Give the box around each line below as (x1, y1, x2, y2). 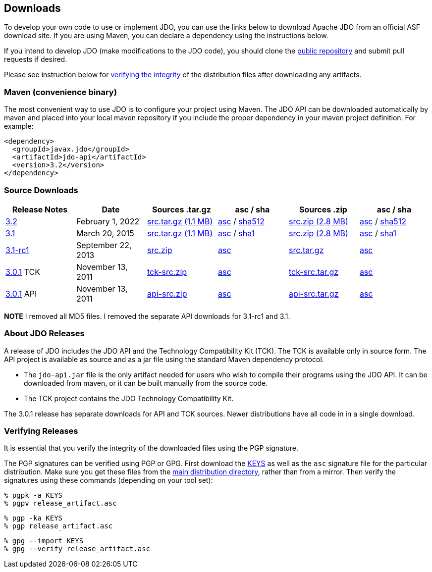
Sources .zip (299, 204, 347, 214)
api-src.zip (147, 288, 187, 299)
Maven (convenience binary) (4, 87, 117, 97)
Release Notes (12, 204, 68, 214)
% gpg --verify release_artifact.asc (4, 545, 151, 553)
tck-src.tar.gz (288, 266, 339, 277)
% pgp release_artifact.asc (4, 522, 113, 530)
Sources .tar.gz (152, 204, 211, 214)
